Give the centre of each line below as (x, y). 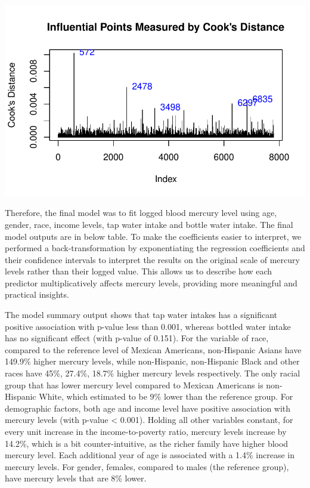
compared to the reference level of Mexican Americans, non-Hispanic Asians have (153, 349)
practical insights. (37, 294)
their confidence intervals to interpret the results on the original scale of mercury (152, 259)
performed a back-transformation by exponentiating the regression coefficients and (155, 248)
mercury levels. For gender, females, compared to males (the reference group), (147, 466)
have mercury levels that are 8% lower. (76, 478)
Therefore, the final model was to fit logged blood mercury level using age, (141, 213)
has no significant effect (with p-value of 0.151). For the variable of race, (137, 338)
